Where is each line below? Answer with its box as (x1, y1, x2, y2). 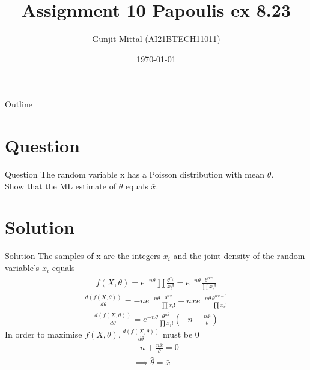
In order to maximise (5, 328, 82, 341)
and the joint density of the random (173, 249, 305, 262)
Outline (5, 98, 32, 110)
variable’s (5, 261, 40, 273)
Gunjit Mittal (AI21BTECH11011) (92, 32, 220, 45)
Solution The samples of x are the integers (5, 249, 160, 262)
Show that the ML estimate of (5, 179, 116, 192)
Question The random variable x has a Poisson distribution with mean (5, 168, 264, 181)
